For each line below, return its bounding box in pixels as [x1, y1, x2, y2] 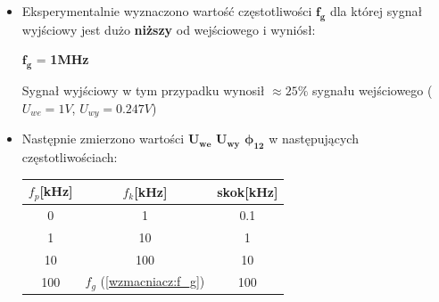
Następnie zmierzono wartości [21, 129, 185, 148]
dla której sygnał [329, 2, 423, 20]
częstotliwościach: [21, 148, 118, 167]
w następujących [269, 129, 359, 148]
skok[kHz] [217, 182, 278, 200]
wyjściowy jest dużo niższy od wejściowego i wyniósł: [21, 20, 316, 38]
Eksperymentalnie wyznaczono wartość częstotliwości [21, 2, 312, 20]
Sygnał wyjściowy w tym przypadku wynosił [21, 81, 265, 100]
